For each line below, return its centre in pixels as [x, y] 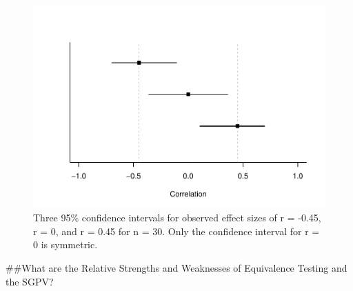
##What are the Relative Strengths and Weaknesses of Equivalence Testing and [176, 267]
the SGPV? [30, 281]
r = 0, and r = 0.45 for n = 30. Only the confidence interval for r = [176, 231]
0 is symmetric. [65, 244]
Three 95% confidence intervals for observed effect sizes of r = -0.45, [177, 218]
